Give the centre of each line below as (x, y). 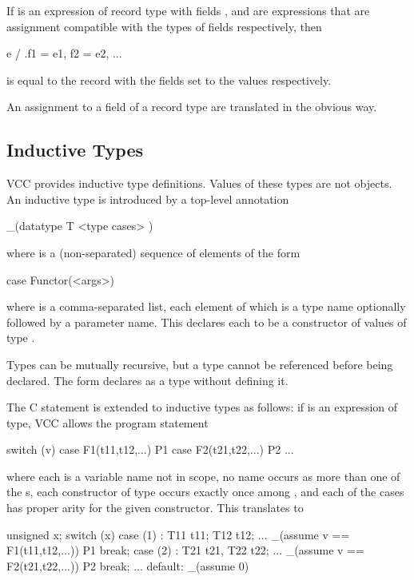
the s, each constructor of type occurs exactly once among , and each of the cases (205, 492)
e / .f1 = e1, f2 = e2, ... (64, 53)
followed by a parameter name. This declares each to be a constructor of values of (207, 322)
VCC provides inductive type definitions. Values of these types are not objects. (199, 183)
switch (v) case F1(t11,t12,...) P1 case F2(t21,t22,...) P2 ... (150, 449)
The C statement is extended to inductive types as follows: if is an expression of (202, 407)
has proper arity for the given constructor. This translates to (155, 508)
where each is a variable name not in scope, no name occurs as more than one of (203, 476)
